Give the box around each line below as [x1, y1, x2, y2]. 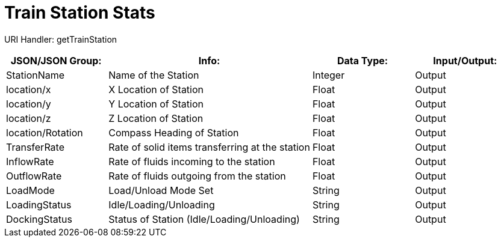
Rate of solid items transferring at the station [108, 141, 310, 153]
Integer [312, 68, 345, 81]
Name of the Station [108, 68, 199, 81]
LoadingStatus [6, 198, 72, 211]
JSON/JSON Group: [10, 54, 102, 67]
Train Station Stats [4, 2, 155, 23]
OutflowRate [6, 169, 62, 182]
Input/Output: [433, 54, 497, 67]
